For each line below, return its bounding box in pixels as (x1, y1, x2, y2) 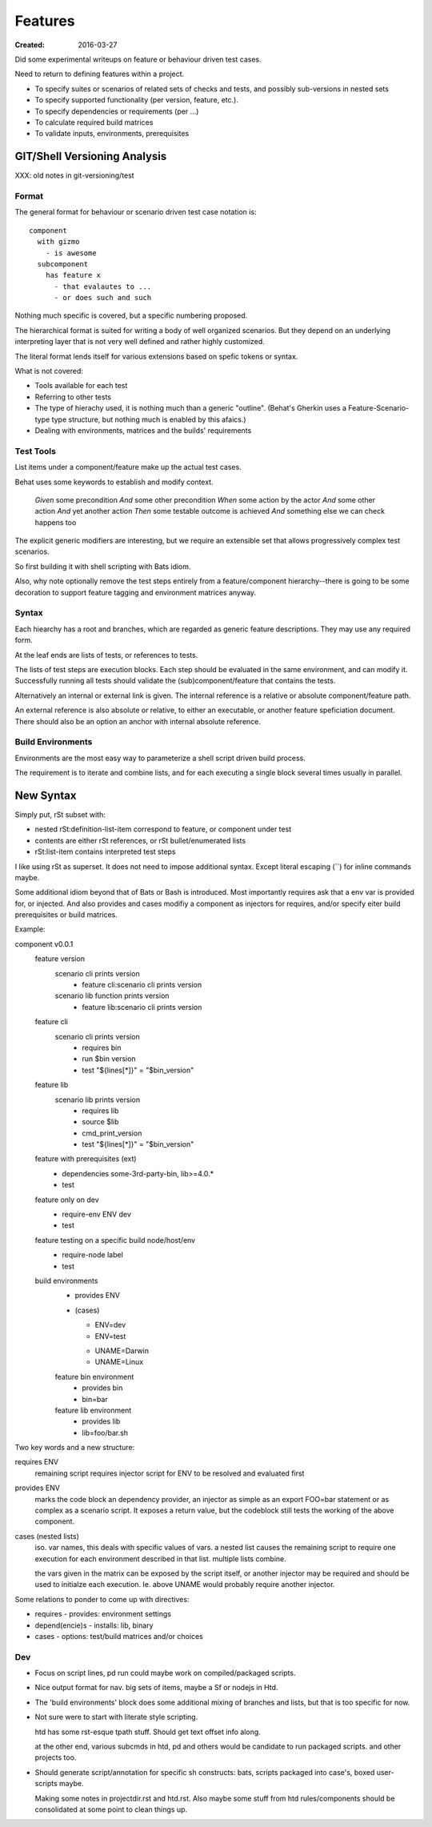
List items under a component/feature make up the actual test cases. (14, 463, 242, 472)
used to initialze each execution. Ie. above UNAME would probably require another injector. (34, 1580, 335, 1589)
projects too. (34, 1753, 77, 1762)
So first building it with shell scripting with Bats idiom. (14, 561, 191, 571)
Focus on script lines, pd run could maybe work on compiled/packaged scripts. (34, 1669, 296, 1678)
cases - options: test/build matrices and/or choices (34, 1631, 203, 1641)
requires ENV (14, 1457, 59, 1467)
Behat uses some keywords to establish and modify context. (14, 477, 214, 487)
